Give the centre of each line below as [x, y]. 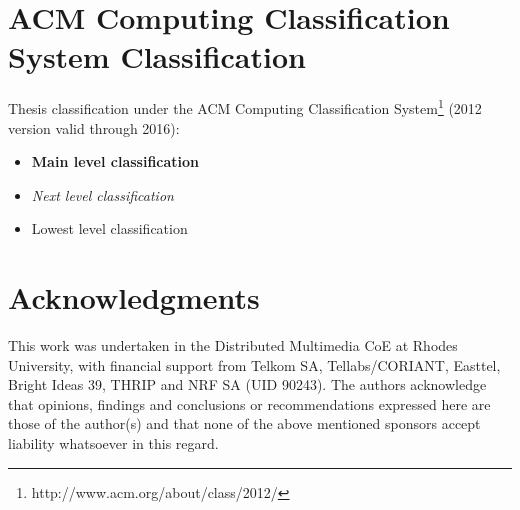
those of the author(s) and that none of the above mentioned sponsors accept [244, 423]
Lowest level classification [109, 228]
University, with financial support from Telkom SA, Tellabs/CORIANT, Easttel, [254, 364]
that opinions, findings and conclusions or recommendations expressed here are [249, 403]
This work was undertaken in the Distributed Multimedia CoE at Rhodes [233, 345]
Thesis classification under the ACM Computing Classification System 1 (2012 [245, 106]
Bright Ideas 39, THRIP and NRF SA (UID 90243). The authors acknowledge [247, 384]
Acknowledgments [134, 297]
